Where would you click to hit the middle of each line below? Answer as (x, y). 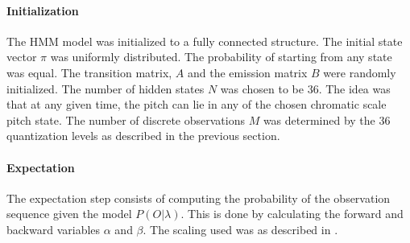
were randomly (360, 72)
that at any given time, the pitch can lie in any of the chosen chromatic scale (197, 104)
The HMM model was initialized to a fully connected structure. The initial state (205, 41)
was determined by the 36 (327, 119)
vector (22, 57)
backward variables (54, 229)
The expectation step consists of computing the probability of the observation (199, 198)
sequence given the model (69, 214)
